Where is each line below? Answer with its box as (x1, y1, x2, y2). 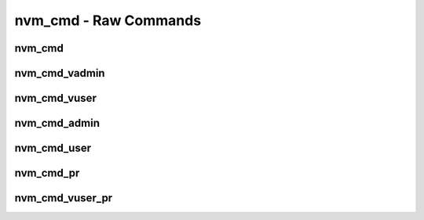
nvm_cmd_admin (14, 117, 100, 130)
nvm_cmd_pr (14, 167, 80, 180)
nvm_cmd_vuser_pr (14, 192, 113, 205)
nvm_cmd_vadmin (14, 67, 105, 80)
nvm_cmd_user (14, 142, 92, 155)
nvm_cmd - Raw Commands (14, 12, 202, 29)
